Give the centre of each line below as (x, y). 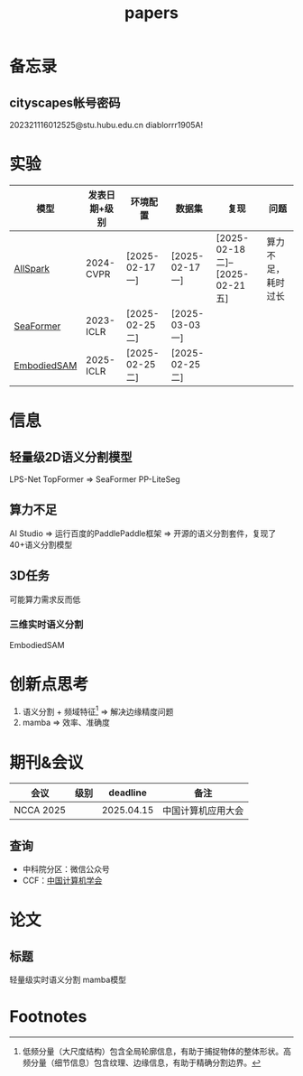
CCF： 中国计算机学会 (62, 881)
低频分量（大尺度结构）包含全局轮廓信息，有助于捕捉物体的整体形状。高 (156, 1052)
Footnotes (48, 1017)
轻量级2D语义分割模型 (71, 457)
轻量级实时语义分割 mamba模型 (68, 980)
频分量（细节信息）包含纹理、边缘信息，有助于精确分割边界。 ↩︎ (142, 1062)
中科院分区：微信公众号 (66, 869)
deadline (128, 793)
